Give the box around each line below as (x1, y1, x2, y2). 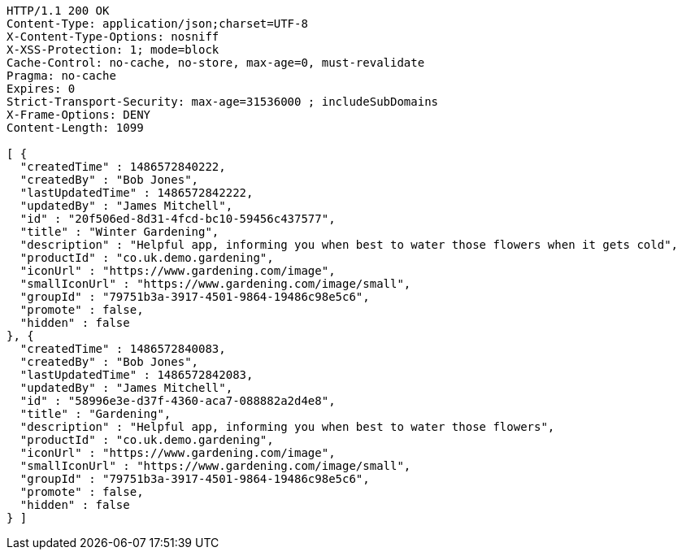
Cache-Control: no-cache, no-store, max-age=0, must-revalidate (7, 56, 425, 69)
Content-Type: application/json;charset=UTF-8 (7, 17, 308, 30)
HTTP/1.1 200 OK (7, 4, 110, 17)
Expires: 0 (7, 82, 76, 95)
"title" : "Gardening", (20, 407, 172, 420)
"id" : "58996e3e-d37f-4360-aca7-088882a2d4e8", (20, 394, 336, 407)
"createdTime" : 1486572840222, (20, 160, 226, 173)
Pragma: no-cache (7, 69, 116, 82)
